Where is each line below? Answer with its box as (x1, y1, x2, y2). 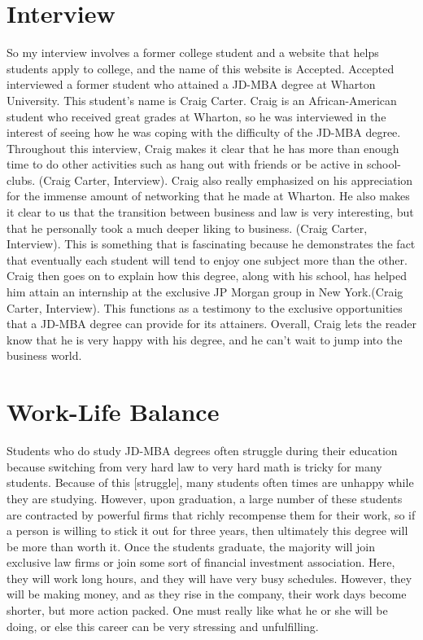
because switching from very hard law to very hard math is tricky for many (7, 458, 382, 475)
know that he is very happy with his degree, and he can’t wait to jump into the (7, 331, 403, 348)
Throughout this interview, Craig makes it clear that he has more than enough (7, 139, 399, 156)
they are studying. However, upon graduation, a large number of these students (7, 489, 403, 506)
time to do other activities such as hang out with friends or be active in (7, 156, 364, 173)
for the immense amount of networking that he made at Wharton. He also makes (7, 187, 410, 204)
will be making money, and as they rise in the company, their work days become (7, 585, 407, 603)
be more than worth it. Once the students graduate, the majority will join (7, 537, 375, 555)
